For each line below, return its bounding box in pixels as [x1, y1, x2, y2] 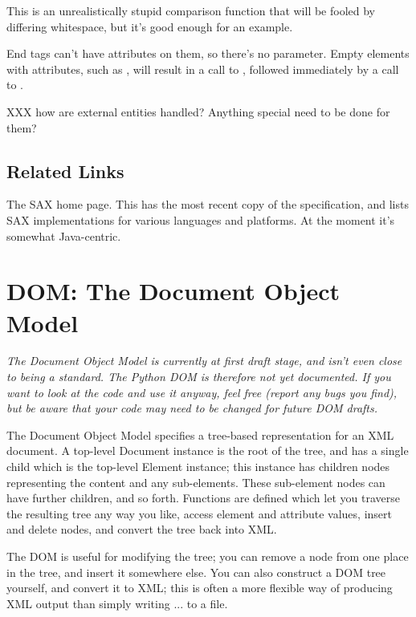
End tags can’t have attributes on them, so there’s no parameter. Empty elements [6, 45, 410, 62]
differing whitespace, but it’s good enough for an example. [6, 18, 293, 35]
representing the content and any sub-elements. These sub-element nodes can [6, 473, 385, 490]
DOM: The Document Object [6, 274, 340, 307]
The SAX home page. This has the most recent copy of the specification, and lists [6, 196, 409, 213]
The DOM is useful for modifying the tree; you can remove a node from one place [6, 547, 409, 564]
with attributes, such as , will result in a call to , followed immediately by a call [6, 60, 399, 77]
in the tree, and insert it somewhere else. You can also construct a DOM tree [6, 563, 386, 580]
